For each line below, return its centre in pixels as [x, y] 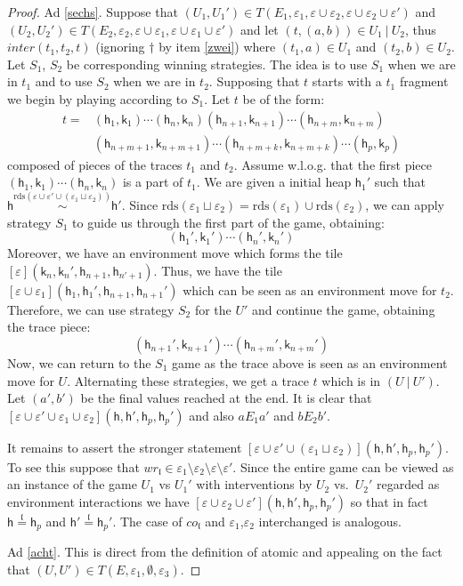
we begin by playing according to [97, 98]
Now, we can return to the [79, 363]
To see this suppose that [73, 466]
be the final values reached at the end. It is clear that [226, 398]
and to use [64, 81]
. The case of [147, 521]
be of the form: [284, 98]
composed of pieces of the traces [95, 164]
